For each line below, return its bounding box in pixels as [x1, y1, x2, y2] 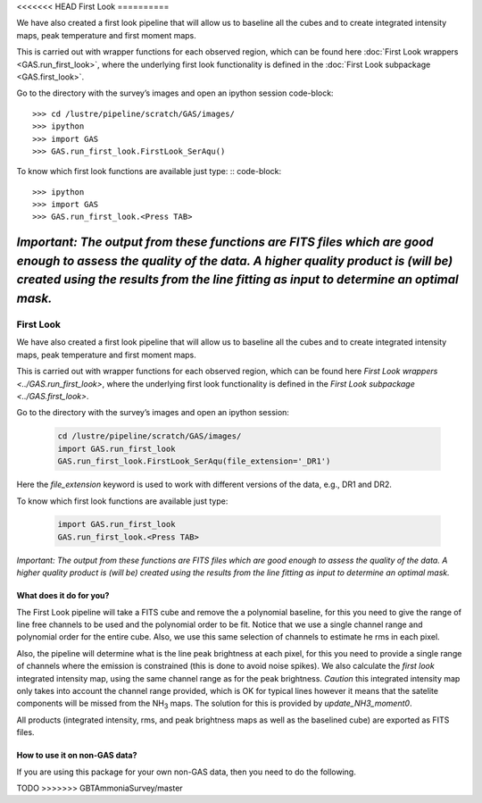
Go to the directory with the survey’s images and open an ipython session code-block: [16, 88, 334, 98]
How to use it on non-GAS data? [16, 750, 137, 761]
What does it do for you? [16, 590, 110, 601]
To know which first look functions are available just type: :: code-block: [16, 166, 282, 177]
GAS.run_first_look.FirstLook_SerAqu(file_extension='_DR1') [57, 456, 331, 466]
